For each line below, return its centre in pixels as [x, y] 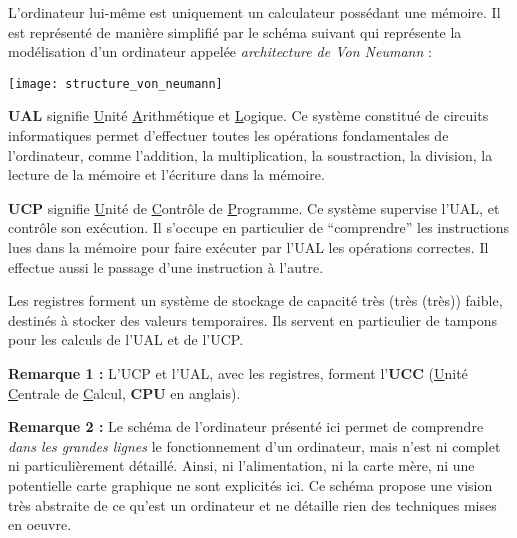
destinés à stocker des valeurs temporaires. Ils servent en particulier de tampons [252, 319]
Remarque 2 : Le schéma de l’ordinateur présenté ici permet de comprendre [246, 426]
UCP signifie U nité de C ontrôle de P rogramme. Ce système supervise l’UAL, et [254, 207]
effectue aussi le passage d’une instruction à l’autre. [166, 266]
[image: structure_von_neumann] [115, 83]
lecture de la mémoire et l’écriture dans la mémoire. [166, 174]
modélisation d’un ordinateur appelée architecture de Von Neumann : [220, 51]
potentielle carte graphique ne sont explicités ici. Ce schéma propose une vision [250, 484]
